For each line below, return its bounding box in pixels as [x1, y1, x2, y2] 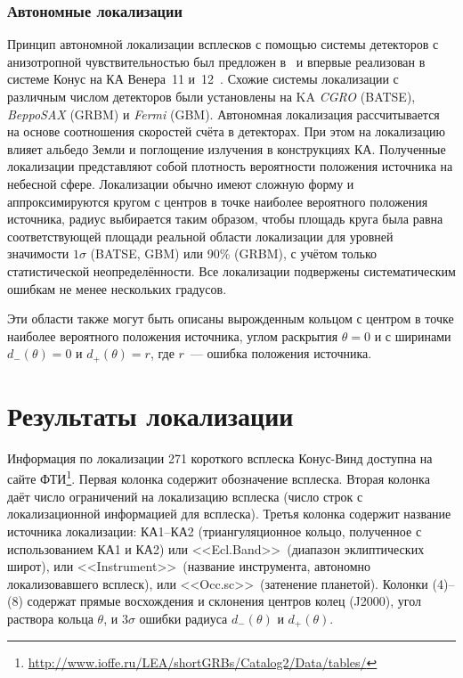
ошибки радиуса [139, 609, 228, 627]
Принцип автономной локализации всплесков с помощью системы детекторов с [7, 35, 439, 53]
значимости [7, 244, 69, 263]
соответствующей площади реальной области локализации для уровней [7, 226, 394, 245]
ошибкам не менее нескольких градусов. [7, 279, 227, 298]
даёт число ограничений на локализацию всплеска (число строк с [7, 486, 363, 505]
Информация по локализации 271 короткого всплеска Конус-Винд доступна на [7, 448, 433, 467]
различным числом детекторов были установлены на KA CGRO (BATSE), [7, 87, 416, 105]
